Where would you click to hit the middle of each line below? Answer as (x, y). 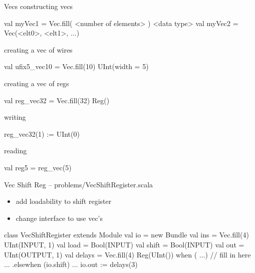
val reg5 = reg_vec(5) (38, 167)
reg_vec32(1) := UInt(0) (42, 133)
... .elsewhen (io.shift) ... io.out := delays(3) (71, 264)
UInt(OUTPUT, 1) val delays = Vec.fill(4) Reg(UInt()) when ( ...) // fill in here (127, 254)
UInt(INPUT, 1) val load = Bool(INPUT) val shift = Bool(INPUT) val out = (124, 244)
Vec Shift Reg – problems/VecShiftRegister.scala (79, 184)
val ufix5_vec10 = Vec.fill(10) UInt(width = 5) (76, 66)
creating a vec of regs (37, 83)
